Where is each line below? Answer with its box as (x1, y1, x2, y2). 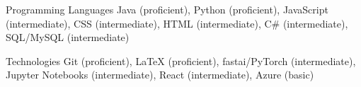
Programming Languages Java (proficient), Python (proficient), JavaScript (6, 2, 328, 16)
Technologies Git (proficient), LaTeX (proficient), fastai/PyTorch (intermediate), (6, 53, 356, 68)
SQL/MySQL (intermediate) (6, 30, 130, 45)
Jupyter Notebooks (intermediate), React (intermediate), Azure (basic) (6, 67, 314, 82)
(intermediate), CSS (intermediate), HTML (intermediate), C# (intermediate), (6, 16, 348, 30)
